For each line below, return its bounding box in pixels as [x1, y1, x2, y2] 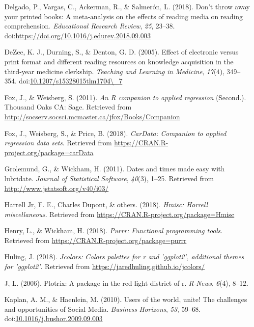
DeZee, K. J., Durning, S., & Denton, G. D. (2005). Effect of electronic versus [4, 47, 239, 57]
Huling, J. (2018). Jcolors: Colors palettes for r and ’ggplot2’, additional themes [4, 251, 244, 262]
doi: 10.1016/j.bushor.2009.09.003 [4, 313, 103, 324]
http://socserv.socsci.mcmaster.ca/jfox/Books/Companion [4, 111, 180, 121]
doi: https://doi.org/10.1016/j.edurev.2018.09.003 [4, 30, 151, 40]
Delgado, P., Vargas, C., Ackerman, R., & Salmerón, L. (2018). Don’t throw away [4, 1, 250, 11]
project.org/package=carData [4, 147, 94, 157]
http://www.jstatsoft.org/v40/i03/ [4, 183, 109, 193]
